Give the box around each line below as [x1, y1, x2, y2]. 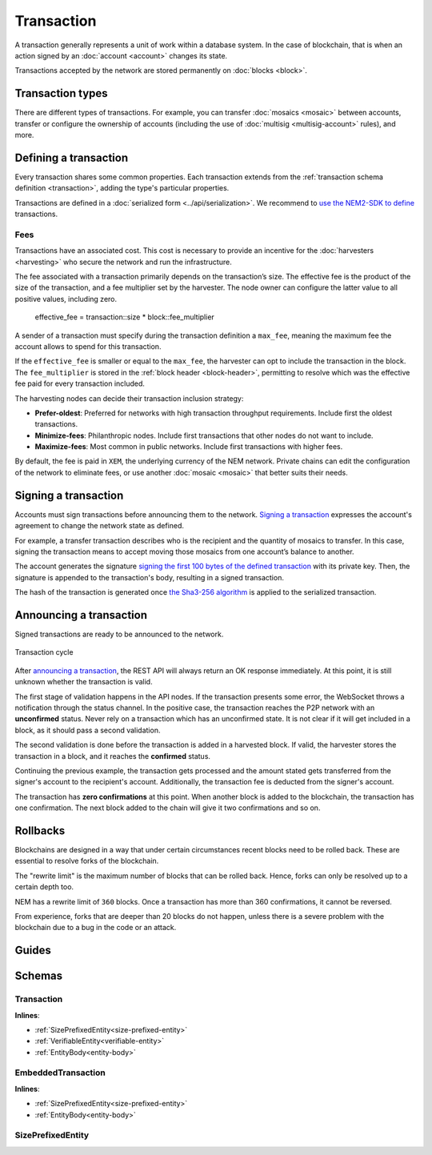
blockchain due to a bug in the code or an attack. [14, 923, 177, 932]
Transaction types [14, 86, 108, 100]
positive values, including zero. [14, 294, 118, 303]
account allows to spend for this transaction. [14, 341, 162, 351]
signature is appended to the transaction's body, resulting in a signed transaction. [14, 572, 284, 582]
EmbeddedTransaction [14, 1067, 106, 1078]
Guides [14, 944, 52, 957]
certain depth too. [14, 882, 74, 892]
